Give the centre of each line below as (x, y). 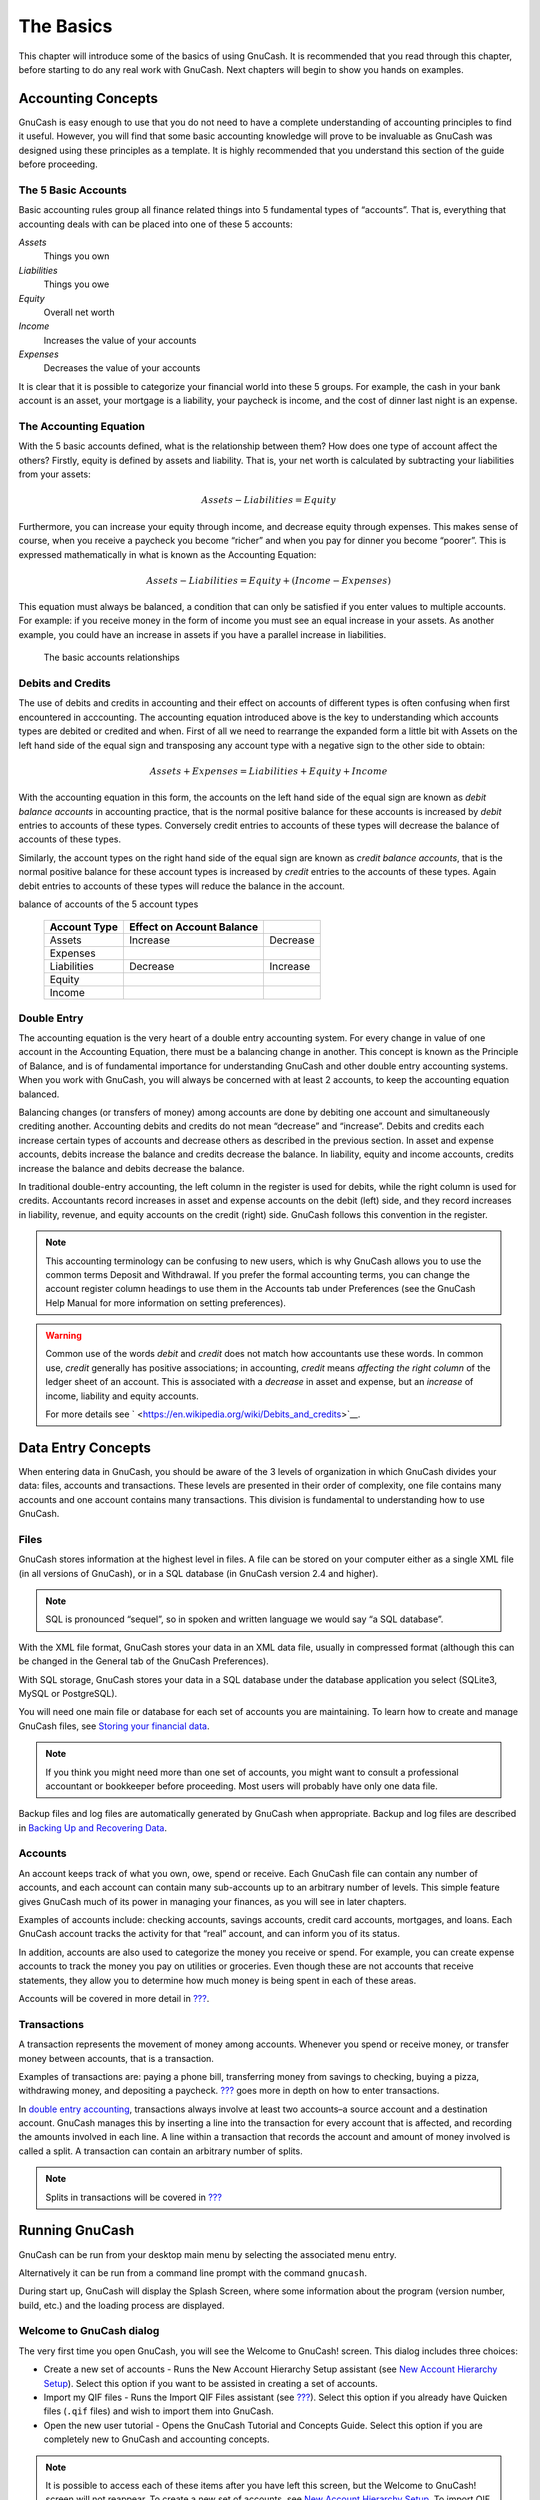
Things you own (76, 256)
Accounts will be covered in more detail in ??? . (114, 1998)
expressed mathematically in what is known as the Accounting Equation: (167, 554)
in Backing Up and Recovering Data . (93, 1827)
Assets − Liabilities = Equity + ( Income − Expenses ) (269, 580)
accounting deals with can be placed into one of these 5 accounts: (156, 224)
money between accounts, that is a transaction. (116, 2058)
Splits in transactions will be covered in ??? (133, 2197)
